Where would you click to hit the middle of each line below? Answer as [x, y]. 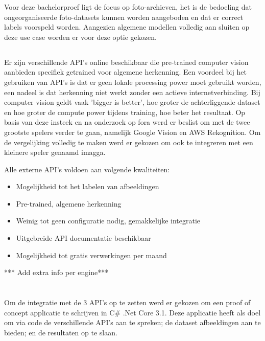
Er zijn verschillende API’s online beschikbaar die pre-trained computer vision [126, 62]
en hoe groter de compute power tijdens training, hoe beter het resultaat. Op [125, 112]
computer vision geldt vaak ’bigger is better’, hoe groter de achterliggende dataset [132, 102]
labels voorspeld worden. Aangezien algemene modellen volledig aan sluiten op [127, 27]
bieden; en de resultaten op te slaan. [61, 332]
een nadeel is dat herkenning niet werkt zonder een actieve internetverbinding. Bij [132, 92]
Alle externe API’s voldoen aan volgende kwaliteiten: [87, 169]
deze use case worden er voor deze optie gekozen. [80, 37]
